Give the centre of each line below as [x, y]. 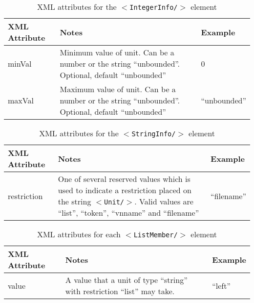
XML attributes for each [79, 234]
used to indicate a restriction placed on [125, 190]
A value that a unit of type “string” [126, 280]
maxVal [21, 100]
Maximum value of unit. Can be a [118, 89]
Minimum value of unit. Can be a [117, 52]
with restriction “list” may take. [120, 291]
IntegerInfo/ [154, 7]
